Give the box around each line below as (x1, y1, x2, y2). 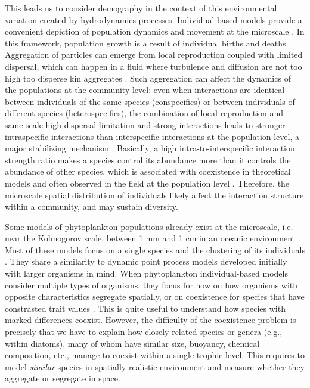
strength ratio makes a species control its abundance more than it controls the (5, 153, 291, 166)
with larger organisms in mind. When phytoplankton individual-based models (5, 267, 288, 280)
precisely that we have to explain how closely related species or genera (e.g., (5, 325, 283, 338)
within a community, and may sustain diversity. (5, 200, 178, 213)
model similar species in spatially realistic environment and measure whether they (5, 360, 305, 373)
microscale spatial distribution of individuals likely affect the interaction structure (5, 188, 304, 201)
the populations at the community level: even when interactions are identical (5, 83, 285, 96)
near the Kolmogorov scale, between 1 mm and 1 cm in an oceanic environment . (5, 232, 300, 244)
